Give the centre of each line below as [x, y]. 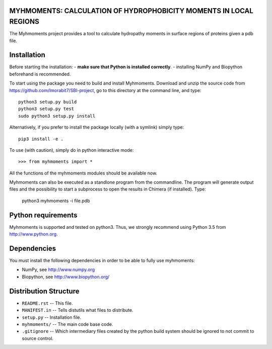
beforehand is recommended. [40, 74]
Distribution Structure [44, 291]
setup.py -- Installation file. [52, 317]
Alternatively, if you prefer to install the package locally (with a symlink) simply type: [96, 127]
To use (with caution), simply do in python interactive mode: [72, 150]
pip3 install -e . [41, 139]
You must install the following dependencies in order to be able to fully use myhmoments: [102, 260]
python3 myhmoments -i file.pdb [56, 201]
